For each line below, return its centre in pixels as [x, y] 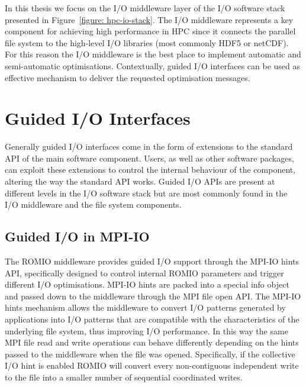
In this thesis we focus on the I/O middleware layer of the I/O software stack [145, 8]
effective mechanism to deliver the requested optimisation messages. [128, 77]
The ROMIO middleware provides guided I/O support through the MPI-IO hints [152, 261]
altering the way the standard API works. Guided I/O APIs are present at [140, 181]
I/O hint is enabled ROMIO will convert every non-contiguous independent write [152, 365]
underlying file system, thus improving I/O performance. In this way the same [146, 330]
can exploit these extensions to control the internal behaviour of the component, [150, 170]
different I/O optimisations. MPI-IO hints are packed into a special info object [147, 284]
